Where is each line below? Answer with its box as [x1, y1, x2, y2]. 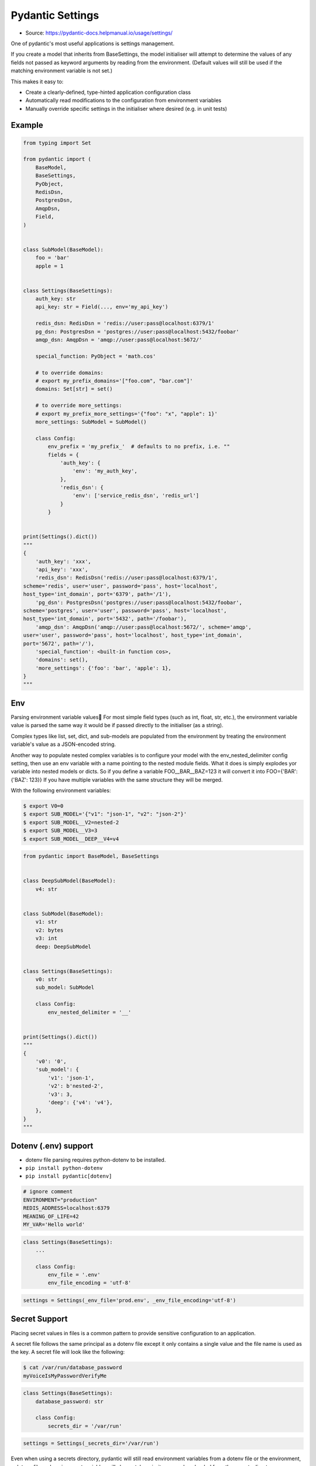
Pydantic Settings [11, 9, 99, 22]
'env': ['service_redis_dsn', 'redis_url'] [72, 493, 200, 499]
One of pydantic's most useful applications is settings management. [11, 40, 175, 47]
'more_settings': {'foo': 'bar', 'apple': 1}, [35, 664, 172, 671]
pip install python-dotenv [25, 1165, 103, 1171]
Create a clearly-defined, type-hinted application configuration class [25, 89, 191, 96]
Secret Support [11, 1314, 68, 1324]
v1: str [35, 918, 58, 925]
